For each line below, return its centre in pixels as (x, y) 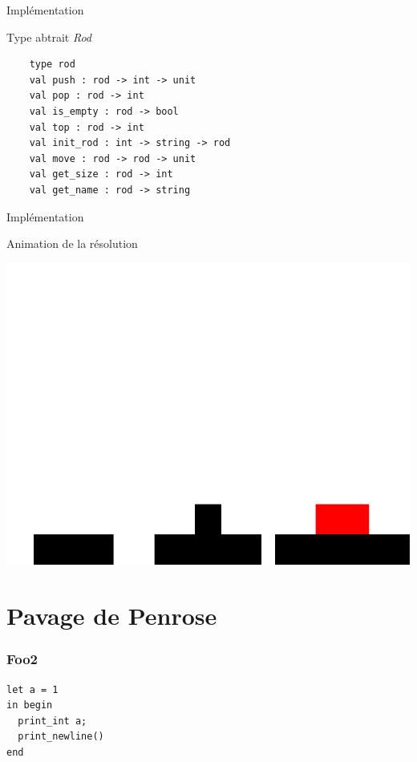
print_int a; (53, 721)
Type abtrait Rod (49, 36)
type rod (52, 65)
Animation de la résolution (72, 243)
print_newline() (61, 737)
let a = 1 (32, 689)
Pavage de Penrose (112, 616)
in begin (30, 705)
